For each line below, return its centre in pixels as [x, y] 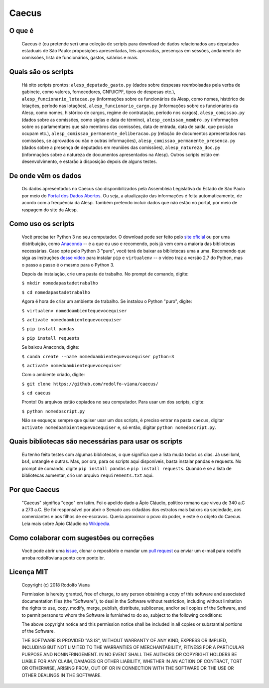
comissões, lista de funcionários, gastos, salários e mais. [80, 58]
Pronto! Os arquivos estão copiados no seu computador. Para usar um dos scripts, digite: [113, 402]
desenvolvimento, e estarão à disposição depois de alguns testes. [89, 161]
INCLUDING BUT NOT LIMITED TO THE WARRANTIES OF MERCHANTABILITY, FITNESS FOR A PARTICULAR [133, 647]
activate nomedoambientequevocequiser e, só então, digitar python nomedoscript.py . [119, 427]
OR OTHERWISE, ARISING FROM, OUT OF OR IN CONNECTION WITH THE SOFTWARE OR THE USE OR [128, 668]
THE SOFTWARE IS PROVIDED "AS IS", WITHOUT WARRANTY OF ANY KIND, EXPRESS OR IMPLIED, [125, 640]
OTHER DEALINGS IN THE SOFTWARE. [62, 675]
